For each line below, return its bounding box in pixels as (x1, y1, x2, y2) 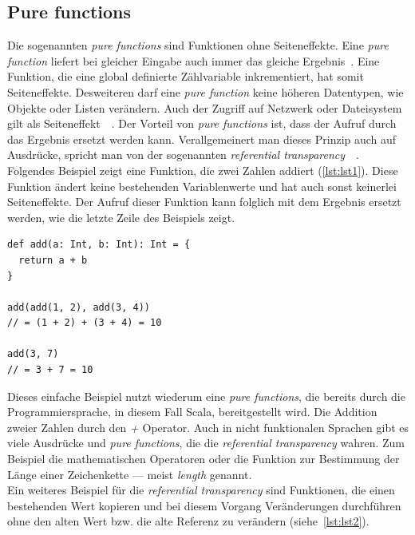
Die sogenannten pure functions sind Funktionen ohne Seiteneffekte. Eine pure (7, 37, 389, 53)
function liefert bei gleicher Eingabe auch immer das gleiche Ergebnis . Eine (7, 52, 380, 69)
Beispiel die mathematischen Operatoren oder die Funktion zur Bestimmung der (7, 450, 400, 467)
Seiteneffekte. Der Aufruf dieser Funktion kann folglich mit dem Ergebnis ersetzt (7, 193, 401, 210)
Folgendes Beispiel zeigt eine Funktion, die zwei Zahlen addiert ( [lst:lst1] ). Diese (7, 161, 398, 178)
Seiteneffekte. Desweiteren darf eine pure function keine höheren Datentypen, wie (7, 83, 404, 100)
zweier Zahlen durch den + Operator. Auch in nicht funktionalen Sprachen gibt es (7, 418, 409, 435)
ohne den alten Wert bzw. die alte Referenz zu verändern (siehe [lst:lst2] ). (7, 513, 370, 529)
